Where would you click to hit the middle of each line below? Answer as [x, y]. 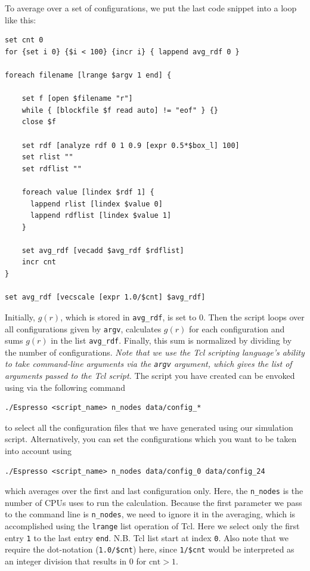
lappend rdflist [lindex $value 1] [101, 216]
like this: [21, 19]
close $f [39, 122]
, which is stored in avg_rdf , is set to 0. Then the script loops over [182, 317]
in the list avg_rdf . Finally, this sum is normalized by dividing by [171, 340]
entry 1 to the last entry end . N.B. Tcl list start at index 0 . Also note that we [147, 537]
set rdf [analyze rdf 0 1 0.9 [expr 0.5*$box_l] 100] [131, 145]
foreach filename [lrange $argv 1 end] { [88, 75]
